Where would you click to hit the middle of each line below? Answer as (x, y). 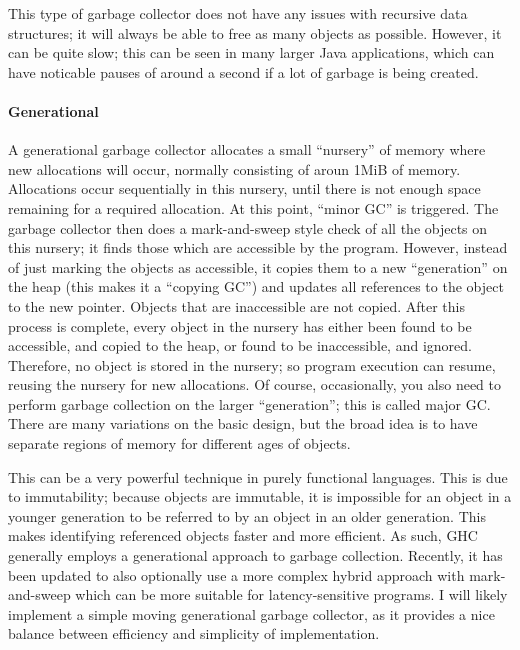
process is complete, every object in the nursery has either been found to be (240, 325)
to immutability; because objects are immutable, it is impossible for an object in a (260, 496)
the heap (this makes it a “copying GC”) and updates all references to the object (256, 286)
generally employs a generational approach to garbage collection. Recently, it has (255, 555)
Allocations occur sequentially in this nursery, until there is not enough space (244, 188)
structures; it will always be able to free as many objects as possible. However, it (255, 32)
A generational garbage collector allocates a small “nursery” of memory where (247, 149)
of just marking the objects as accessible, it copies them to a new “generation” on (258, 266)
